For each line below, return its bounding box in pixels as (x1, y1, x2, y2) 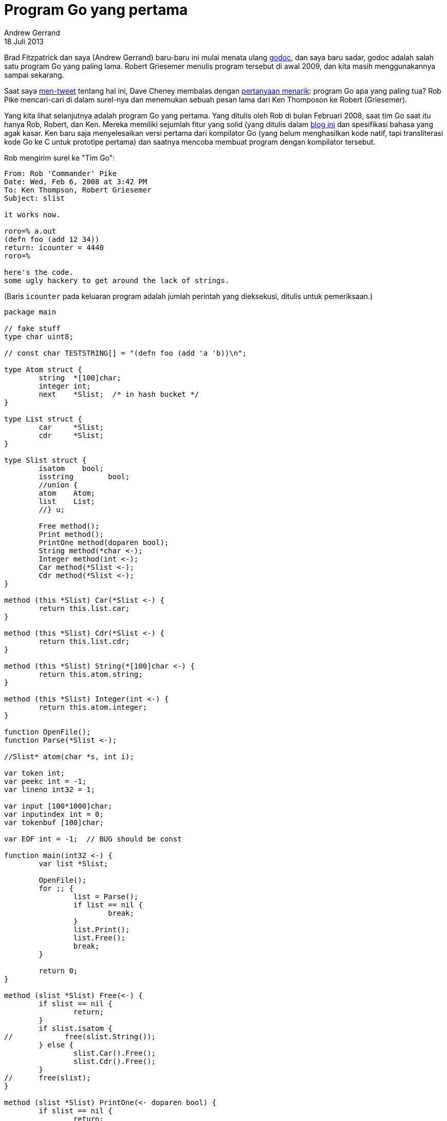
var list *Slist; (39, 859, 108, 868)
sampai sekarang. (4, 70, 64, 79)
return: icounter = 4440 (4, 243, 104, 252)
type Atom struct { (4, 365, 82, 374)
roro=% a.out (4, 226, 57, 235)
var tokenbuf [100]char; (4, 818, 104, 827)
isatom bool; (39, 464, 104, 472)
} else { (39, 1040, 73, 1049)
